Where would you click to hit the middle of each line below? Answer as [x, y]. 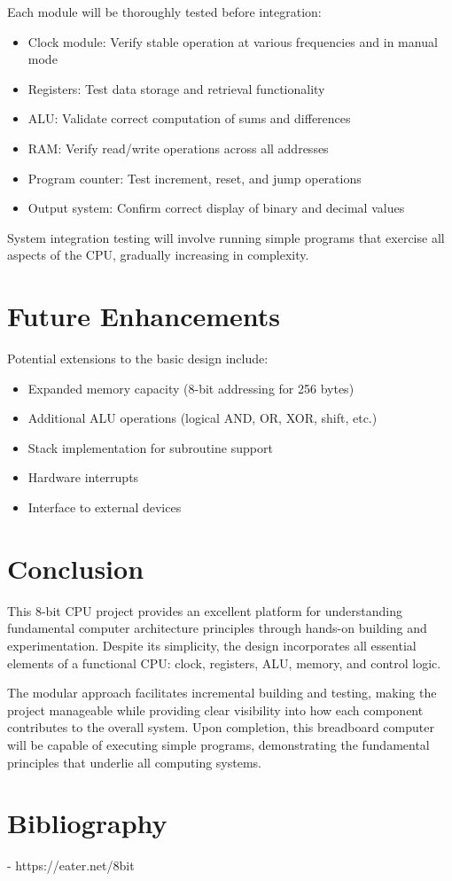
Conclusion [76, 568]
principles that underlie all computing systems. [135, 762]
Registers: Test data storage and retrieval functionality [176, 88]
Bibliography [87, 823]
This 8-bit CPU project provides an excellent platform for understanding [205, 610]
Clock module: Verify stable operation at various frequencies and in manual [233, 41]
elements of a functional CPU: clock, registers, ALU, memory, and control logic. [224, 663]
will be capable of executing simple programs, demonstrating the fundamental [218, 744]
